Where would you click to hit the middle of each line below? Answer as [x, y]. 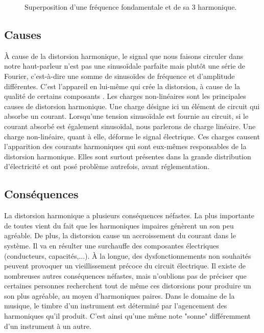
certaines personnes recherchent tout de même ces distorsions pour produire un [128, 286]
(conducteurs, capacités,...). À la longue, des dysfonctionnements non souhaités [128, 255]
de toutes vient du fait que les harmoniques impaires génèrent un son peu [119, 225]
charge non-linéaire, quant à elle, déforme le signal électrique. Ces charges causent [132, 136]
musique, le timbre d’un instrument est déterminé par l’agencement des [116, 306]
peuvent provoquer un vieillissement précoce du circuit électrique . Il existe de [125, 266]
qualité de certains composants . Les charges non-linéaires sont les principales [125, 96]
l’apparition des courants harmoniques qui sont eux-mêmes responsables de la [125, 146]
